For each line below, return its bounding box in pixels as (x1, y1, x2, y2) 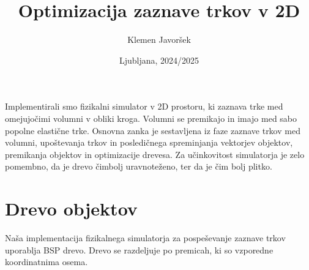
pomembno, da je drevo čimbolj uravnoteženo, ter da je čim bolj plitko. (5, 160, 272, 173)
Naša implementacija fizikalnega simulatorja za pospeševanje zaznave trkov (5, 231, 286, 244)
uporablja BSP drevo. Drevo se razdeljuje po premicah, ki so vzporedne (5, 243, 274, 256)
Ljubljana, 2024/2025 (119, 53, 199, 66)
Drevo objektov (5, 196, 138, 221)
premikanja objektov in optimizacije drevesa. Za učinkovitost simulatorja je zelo (5, 148, 305, 160)
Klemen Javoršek (127, 33, 191, 46)
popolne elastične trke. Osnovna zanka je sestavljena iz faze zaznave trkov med (5, 124, 300, 137)
